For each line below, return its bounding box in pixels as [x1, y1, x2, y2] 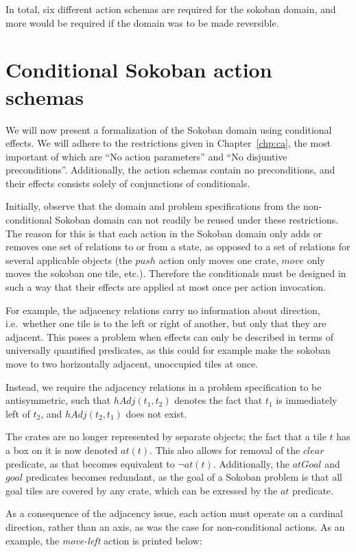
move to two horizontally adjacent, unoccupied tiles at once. [5, 357, 258, 370]
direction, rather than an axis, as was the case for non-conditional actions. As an [5, 519, 345, 533]
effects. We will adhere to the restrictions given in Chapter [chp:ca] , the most [5, 136, 331, 150]
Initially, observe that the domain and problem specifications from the [5, 199, 300, 213]
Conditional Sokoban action [5, 56, 272, 84]
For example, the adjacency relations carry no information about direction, [5, 302, 320, 317]
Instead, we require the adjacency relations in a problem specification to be [5, 379, 322, 394]
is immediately [276, 393, 337, 407]
